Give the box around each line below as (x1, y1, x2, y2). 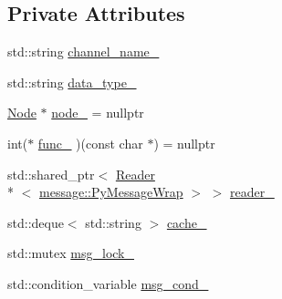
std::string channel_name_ (7, 42, 160, 61)
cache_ (166, 212, 207, 232)
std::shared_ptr (7, 164, 95, 183)
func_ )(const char (37, 133, 143, 152)
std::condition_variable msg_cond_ (7, 273, 209, 293)
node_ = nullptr (51, 103, 144, 122)
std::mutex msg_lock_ (7, 243, 134, 263)
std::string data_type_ (7, 72, 137, 91)
